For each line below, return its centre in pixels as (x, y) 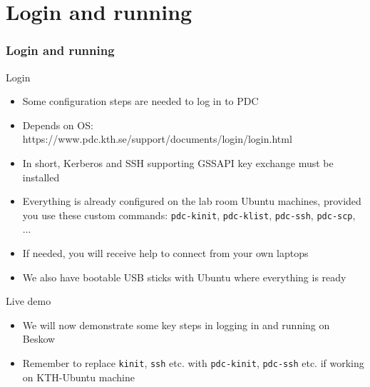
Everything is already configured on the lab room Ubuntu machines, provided (192, 201)
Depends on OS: (58, 125)
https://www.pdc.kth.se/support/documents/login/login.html (157, 139)
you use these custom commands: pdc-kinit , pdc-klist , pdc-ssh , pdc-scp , (189, 215)
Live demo (29, 301)
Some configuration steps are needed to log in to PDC (140, 101)
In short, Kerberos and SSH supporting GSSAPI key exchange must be (178, 162)
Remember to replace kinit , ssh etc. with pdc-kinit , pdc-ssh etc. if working (193, 362)
